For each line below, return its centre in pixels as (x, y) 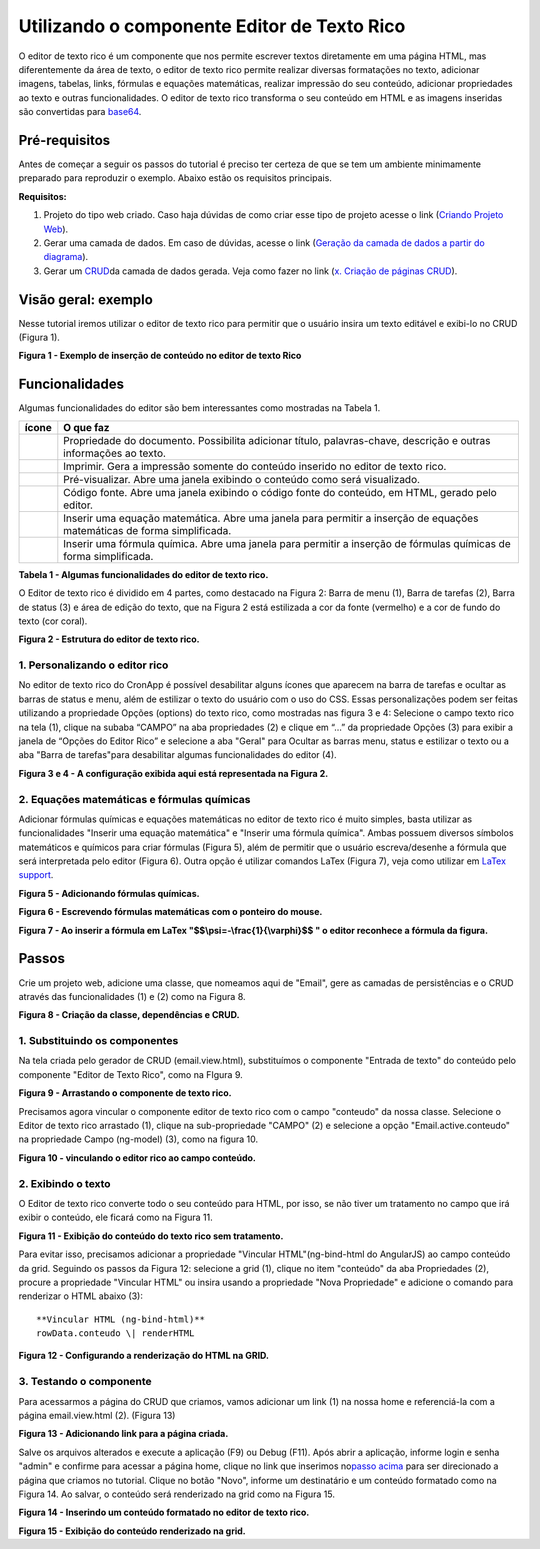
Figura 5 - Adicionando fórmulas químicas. (109, 893)
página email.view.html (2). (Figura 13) (97, 1416)
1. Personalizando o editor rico (93, 665)
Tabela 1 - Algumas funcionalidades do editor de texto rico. (143, 574)
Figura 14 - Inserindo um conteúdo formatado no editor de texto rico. (164, 1512)
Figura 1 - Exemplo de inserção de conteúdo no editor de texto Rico (160, 356)
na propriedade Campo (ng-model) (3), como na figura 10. (138, 1139)
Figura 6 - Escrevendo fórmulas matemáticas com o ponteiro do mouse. (170, 912)
